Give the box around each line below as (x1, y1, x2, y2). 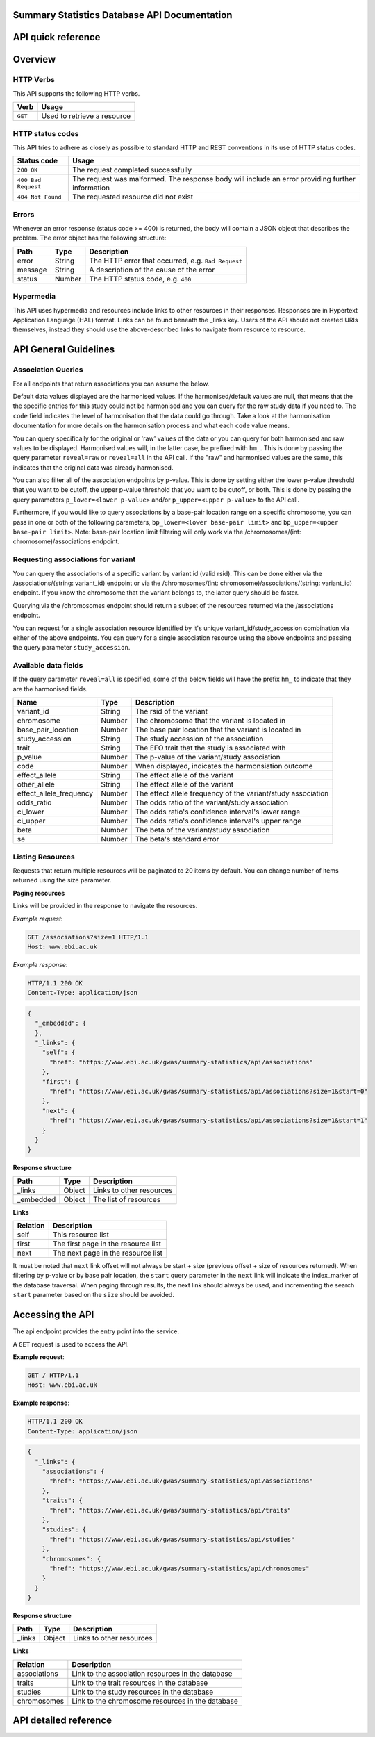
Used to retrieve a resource (41, 111, 131, 121)
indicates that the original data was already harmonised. (12, 463, 174, 472)
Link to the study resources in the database (72, 1687, 214, 1697)
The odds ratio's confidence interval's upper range (135, 816, 302, 826)
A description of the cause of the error (89, 265, 215, 274)
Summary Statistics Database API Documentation (12, 9, 233, 21)
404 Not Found (17, 193, 62, 201)
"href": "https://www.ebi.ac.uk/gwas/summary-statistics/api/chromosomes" (49, 1564, 310, 1572)
